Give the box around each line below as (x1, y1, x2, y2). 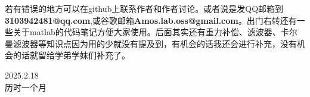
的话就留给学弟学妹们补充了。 (13, 49, 130, 61)
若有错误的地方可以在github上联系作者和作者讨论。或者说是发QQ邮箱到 (5, 2, 284, 14)
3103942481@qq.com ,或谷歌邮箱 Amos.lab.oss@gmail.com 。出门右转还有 (5, 14, 297, 26)
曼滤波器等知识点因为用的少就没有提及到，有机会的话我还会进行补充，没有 (5, 37, 297, 49)
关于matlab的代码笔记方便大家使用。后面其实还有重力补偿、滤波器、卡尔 (13, 26, 297, 38)
